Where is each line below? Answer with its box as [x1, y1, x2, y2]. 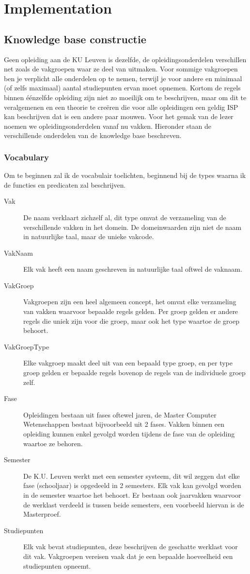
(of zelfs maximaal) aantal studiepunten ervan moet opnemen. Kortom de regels [4, 83, 241, 93]
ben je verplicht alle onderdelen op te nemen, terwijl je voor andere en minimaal [4, 73, 242, 83]
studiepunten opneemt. [23, 560, 91, 571]
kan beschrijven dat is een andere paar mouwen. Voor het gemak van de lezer [4, 111, 234, 122]
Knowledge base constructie [4, 31, 146, 46]
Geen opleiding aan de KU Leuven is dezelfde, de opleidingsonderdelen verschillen [4, 54, 247, 64]
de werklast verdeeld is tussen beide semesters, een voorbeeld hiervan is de [23, 499, 244, 509]
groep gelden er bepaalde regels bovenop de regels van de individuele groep [23, 367, 246, 378]
